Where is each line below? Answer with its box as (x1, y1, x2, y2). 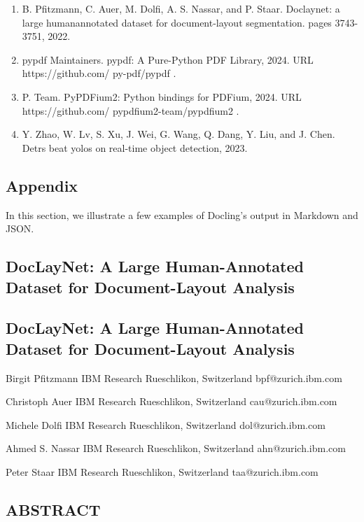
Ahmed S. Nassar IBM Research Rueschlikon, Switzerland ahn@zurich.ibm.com (6, 441, 346, 456)
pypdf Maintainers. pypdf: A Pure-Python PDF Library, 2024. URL (22, 52, 314, 66)
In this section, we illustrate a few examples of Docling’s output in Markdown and (6, 207, 358, 222)
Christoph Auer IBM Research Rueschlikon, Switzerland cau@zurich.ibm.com (6, 394, 337, 409)
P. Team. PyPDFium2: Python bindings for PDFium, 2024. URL (22, 89, 302, 104)
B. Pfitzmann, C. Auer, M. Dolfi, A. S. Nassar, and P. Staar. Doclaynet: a (22, 1, 340, 15)
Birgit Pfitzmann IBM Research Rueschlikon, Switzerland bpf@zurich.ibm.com (6, 370, 342, 385)
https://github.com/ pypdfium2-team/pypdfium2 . (22, 103, 239, 118)
